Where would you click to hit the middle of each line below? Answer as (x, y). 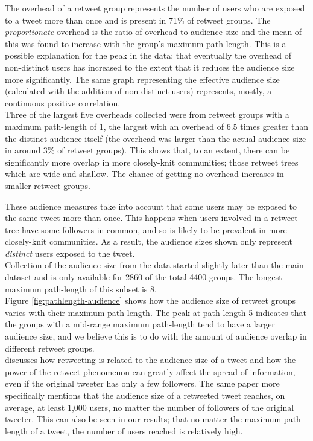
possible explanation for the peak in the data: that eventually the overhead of (148, 55)
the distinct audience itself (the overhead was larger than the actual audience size (156, 138)
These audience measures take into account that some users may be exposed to (151, 206)
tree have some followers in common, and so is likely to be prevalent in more (146, 229)
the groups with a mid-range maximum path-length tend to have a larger (140, 324)
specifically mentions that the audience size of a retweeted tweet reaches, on (145, 395)
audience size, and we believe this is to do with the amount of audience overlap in (156, 336)
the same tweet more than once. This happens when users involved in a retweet (151, 218)
